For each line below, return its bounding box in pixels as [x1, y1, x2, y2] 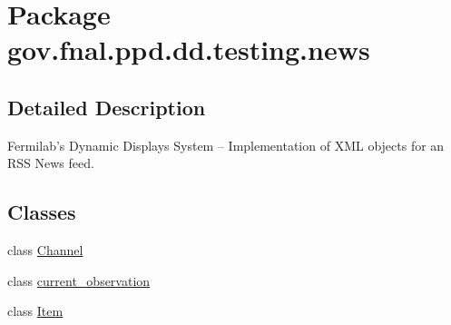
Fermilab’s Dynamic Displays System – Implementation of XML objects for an [7, 135, 445, 154]
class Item [7, 301, 64, 320]
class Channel [7, 241, 83, 260]
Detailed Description [7, 93, 206, 121]
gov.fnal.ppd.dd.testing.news [7, 31, 370, 68]
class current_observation [7, 271, 151, 290]
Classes [7, 198, 76, 226]
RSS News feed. [7, 153, 94, 172]
